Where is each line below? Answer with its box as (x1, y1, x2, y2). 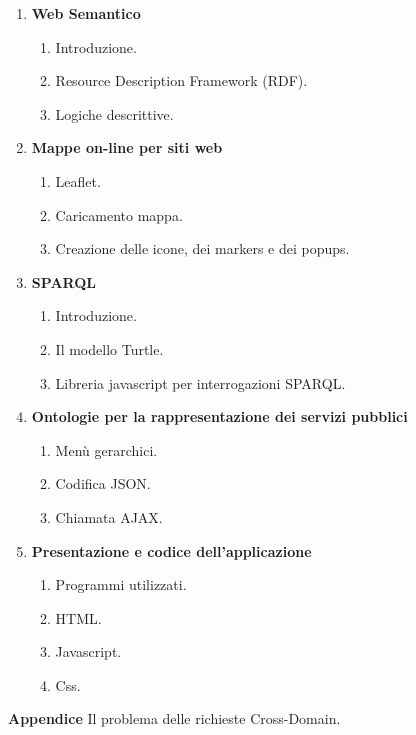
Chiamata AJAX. (55, 506, 163, 527)
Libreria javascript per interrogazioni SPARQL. (55, 372, 346, 393)
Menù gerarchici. (55, 439, 158, 460)
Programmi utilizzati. (55, 574, 187, 595)
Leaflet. (55, 170, 101, 191)
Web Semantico (31, 3, 141, 23)
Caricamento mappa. (55, 204, 183, 225)
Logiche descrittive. (55, 103, 174, 124)
